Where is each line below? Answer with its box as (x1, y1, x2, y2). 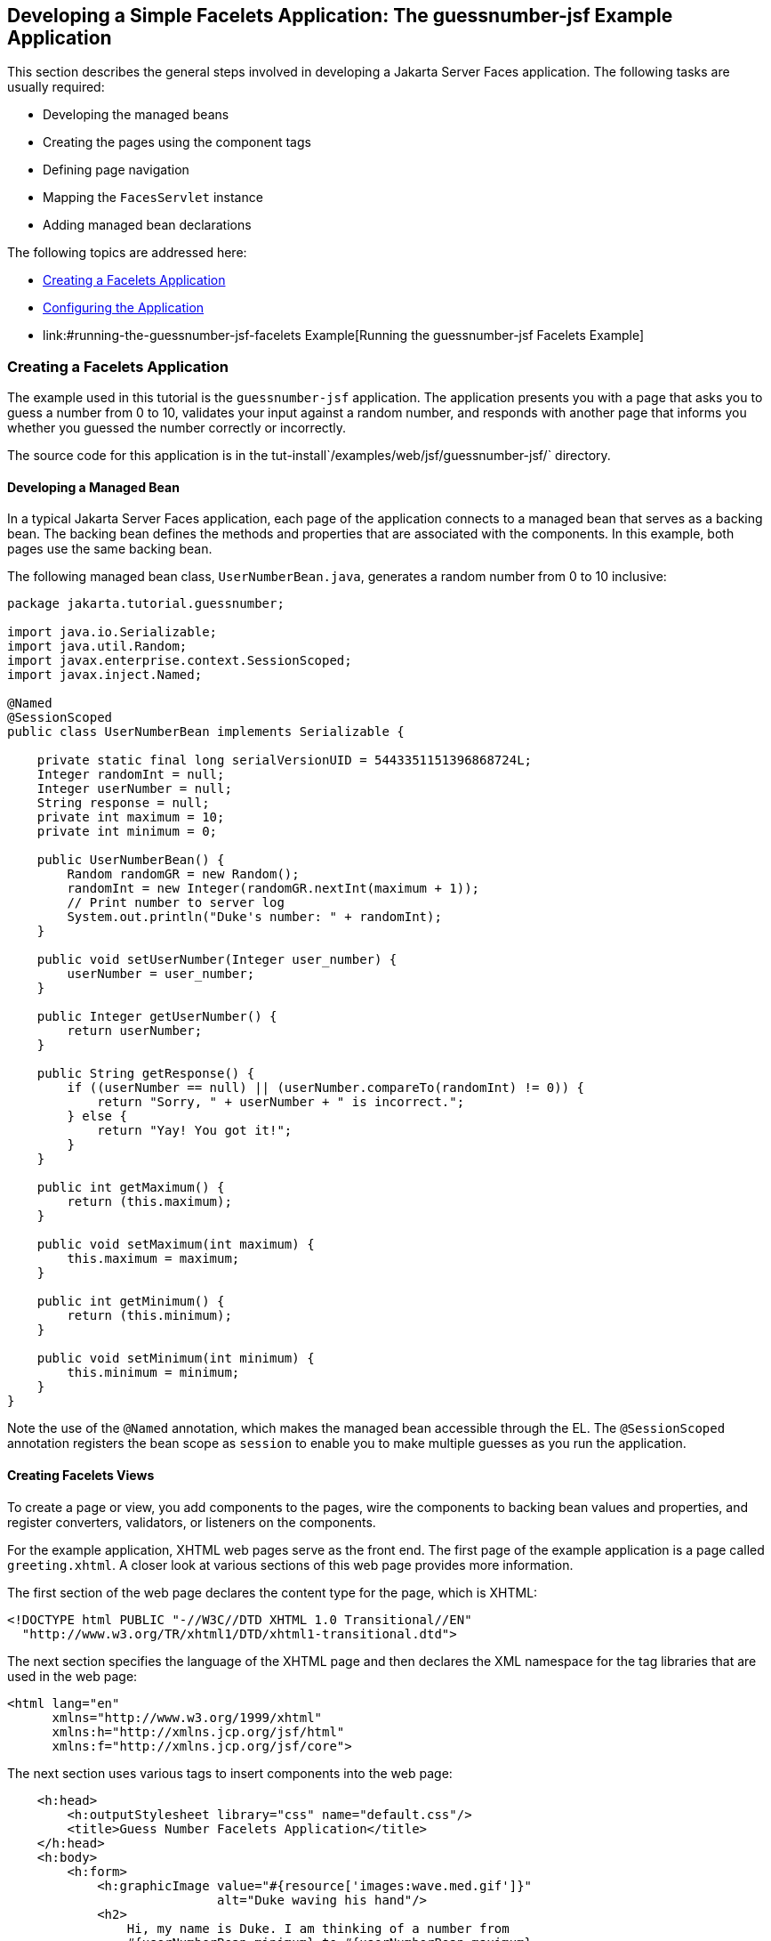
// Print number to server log (67, 895, 285, 910)
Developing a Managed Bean (7, 479, 180, 495)
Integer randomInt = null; (36, 767, 225, 782)
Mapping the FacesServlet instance (43, 190, 263, 206)
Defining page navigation (43, 162, 189, 178)
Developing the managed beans (43, 107, 229, 123)
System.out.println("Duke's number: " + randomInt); (67, 910, 442, 925)
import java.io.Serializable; (7, 625, 218, 640)
